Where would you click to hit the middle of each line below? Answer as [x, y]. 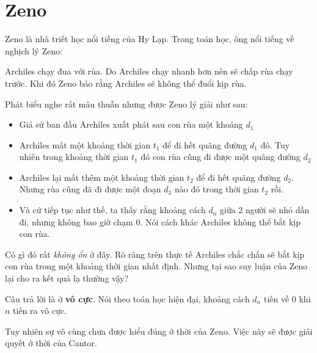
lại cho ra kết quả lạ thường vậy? [67, 278]
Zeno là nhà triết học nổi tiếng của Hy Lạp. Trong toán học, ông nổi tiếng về [150, 39]
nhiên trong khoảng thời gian [74, 157]
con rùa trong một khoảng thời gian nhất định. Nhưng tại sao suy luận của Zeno [156, 266]
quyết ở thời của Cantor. [51, 343]
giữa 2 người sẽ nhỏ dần [265, 210]
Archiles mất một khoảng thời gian [85, 144]
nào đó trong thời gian [217, 189]
